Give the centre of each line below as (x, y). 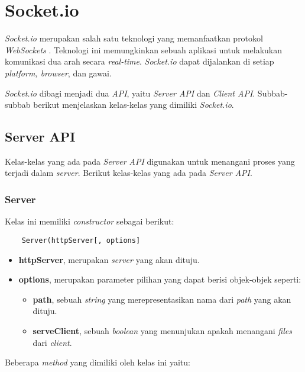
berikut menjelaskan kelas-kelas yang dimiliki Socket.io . (134, 105)
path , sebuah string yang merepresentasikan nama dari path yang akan (162, 299)
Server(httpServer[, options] (81, 240)
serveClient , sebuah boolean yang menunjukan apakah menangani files (162, 330)
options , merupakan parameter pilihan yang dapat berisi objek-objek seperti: (160, 279)
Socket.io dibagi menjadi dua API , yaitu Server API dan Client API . (130, 93)
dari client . (52, 342)
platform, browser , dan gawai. (58, 73)
